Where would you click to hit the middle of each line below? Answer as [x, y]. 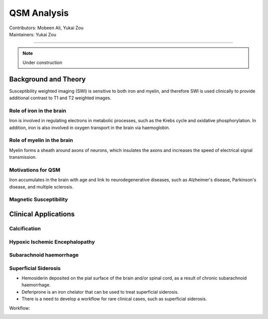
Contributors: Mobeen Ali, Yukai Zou [46, 28]
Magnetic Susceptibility [38, 199]
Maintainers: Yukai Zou [33, 34]
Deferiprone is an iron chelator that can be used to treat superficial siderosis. [100, 292]
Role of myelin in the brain [41, 140]
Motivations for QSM [35, 170]
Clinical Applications [42, 214]
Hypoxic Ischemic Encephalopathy [52, 242]
